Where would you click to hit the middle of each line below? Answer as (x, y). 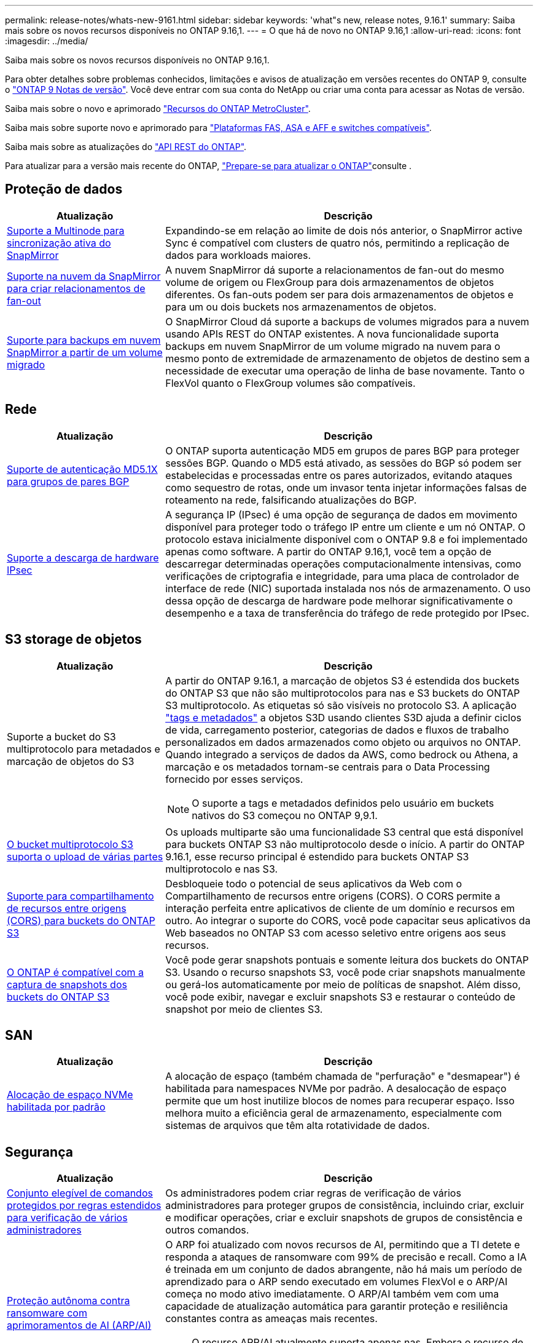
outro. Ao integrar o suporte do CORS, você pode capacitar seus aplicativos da (348, 920)
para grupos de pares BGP (68, 481)
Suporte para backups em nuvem (84, 340)
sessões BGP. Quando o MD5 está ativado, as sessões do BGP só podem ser (343, 463)
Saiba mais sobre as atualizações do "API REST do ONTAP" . (126, 147)
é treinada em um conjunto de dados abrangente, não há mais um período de (344, 1270)
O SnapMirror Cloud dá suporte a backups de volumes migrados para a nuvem (347, 321)
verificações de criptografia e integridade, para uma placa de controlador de (342, 576)
